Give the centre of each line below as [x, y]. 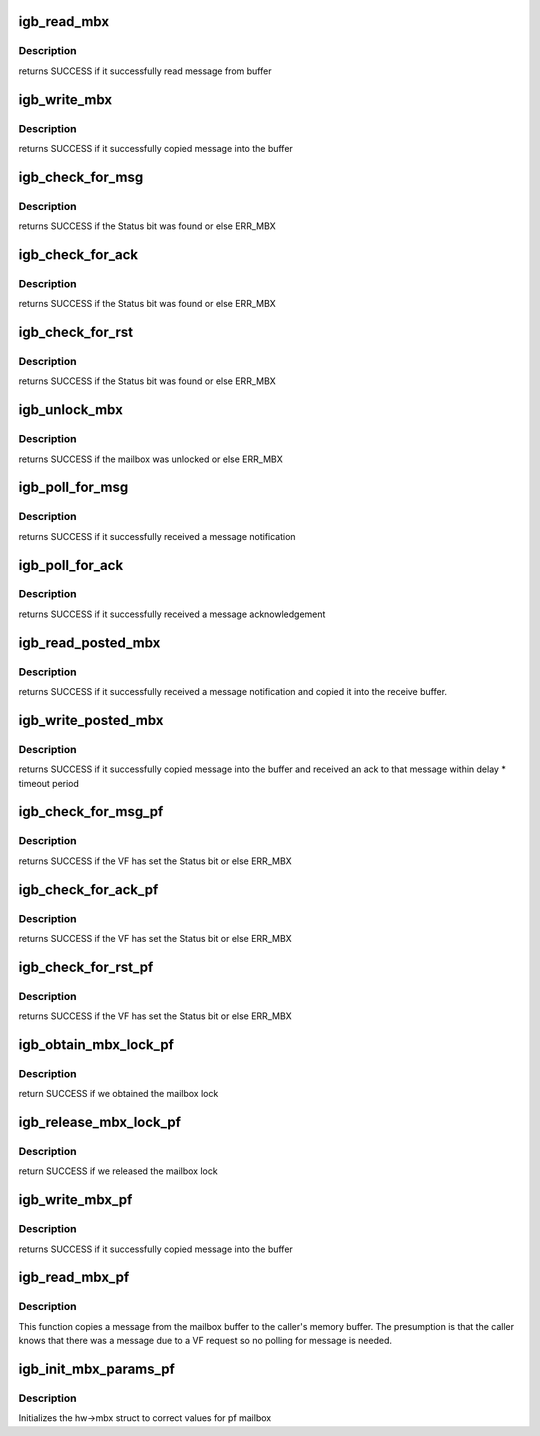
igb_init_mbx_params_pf [96, 1368]
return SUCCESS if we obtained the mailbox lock [118, 1094]
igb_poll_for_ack [71, 565]
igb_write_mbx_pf [75, 1200]
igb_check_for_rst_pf [86, 966]
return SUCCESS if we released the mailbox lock [118, 1171]
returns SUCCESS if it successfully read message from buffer [145, 71]
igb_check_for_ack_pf [88, 889]
